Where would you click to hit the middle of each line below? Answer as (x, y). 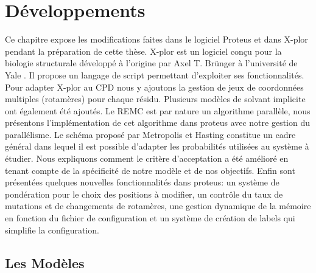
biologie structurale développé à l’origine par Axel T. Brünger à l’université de (151, 63)
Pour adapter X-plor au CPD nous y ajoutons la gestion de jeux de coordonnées (154, 87)
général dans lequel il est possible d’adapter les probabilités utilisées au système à (157, 146)
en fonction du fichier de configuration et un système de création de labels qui (150, 218)
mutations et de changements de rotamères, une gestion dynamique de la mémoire (158, 206)
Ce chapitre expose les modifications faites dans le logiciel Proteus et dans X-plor (156, 39)
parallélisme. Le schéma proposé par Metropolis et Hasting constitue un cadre (150, 134)
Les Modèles (45, 262)
